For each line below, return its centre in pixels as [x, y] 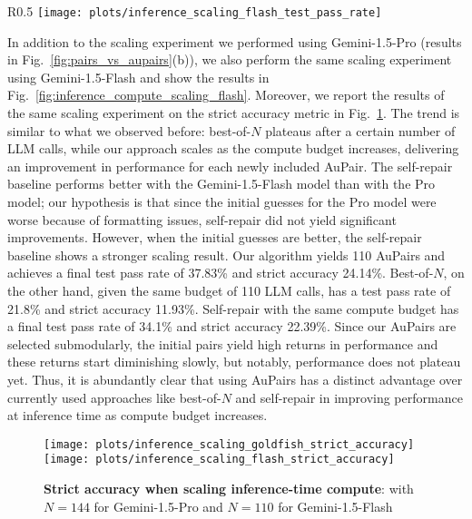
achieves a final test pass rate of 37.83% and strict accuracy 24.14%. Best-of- [221, 273]
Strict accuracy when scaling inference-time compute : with [229, 489]
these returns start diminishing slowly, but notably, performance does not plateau [234, 362]
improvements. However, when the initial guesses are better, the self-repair [215, 237]
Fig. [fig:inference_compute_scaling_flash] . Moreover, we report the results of [226, 95]
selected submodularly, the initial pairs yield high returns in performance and [223, 343]
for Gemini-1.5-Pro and [158, 506]
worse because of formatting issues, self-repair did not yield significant [202, 219]
